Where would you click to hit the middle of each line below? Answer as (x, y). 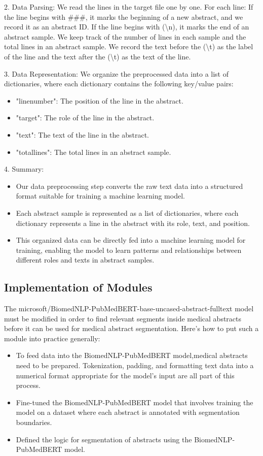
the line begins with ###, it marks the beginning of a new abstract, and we (124, 17)
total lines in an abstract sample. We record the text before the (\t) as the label (129, 46)
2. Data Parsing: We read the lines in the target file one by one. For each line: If (129, 7)
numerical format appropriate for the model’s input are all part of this (125, 375)
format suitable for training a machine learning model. (100, 196)
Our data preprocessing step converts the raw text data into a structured (129, 186)
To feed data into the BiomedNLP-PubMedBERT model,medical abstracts (132, 355)
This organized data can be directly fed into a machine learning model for (131, 240)
